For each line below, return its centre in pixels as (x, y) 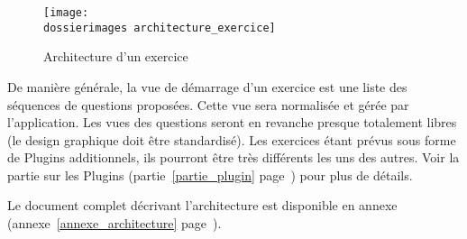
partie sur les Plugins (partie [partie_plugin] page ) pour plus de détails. (210, 175)
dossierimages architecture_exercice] (160, 28)
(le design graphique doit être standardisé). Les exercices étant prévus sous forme (232, 139)
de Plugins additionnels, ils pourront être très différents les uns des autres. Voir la (233, 157)
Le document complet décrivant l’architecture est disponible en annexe (202, 205)
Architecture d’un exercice (116, 56)
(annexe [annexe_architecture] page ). (114, 223)
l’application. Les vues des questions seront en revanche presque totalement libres (232, 122)
